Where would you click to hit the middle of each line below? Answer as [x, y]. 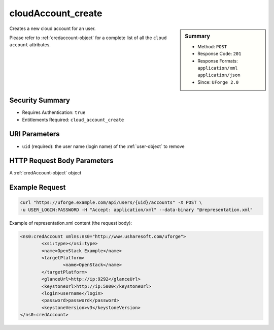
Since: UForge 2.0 [218, 82]
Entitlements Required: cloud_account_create [73, 119]
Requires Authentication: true [54, 112]
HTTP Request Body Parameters [61, 161]
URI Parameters [35, 134]
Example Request [38, 187]
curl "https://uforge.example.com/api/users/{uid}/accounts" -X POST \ [111, 203]
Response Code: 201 [219, 54]
